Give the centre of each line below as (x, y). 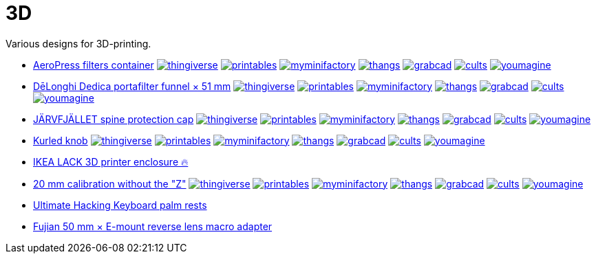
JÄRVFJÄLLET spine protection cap (114, 119)
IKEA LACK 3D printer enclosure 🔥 (111, 161)
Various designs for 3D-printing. (78, 43)
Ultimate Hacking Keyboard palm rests (120, 205)
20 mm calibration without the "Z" (110, 183)
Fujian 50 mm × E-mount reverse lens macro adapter (153, 226)
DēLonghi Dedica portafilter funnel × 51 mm (132, 86)
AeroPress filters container (94, 65)
